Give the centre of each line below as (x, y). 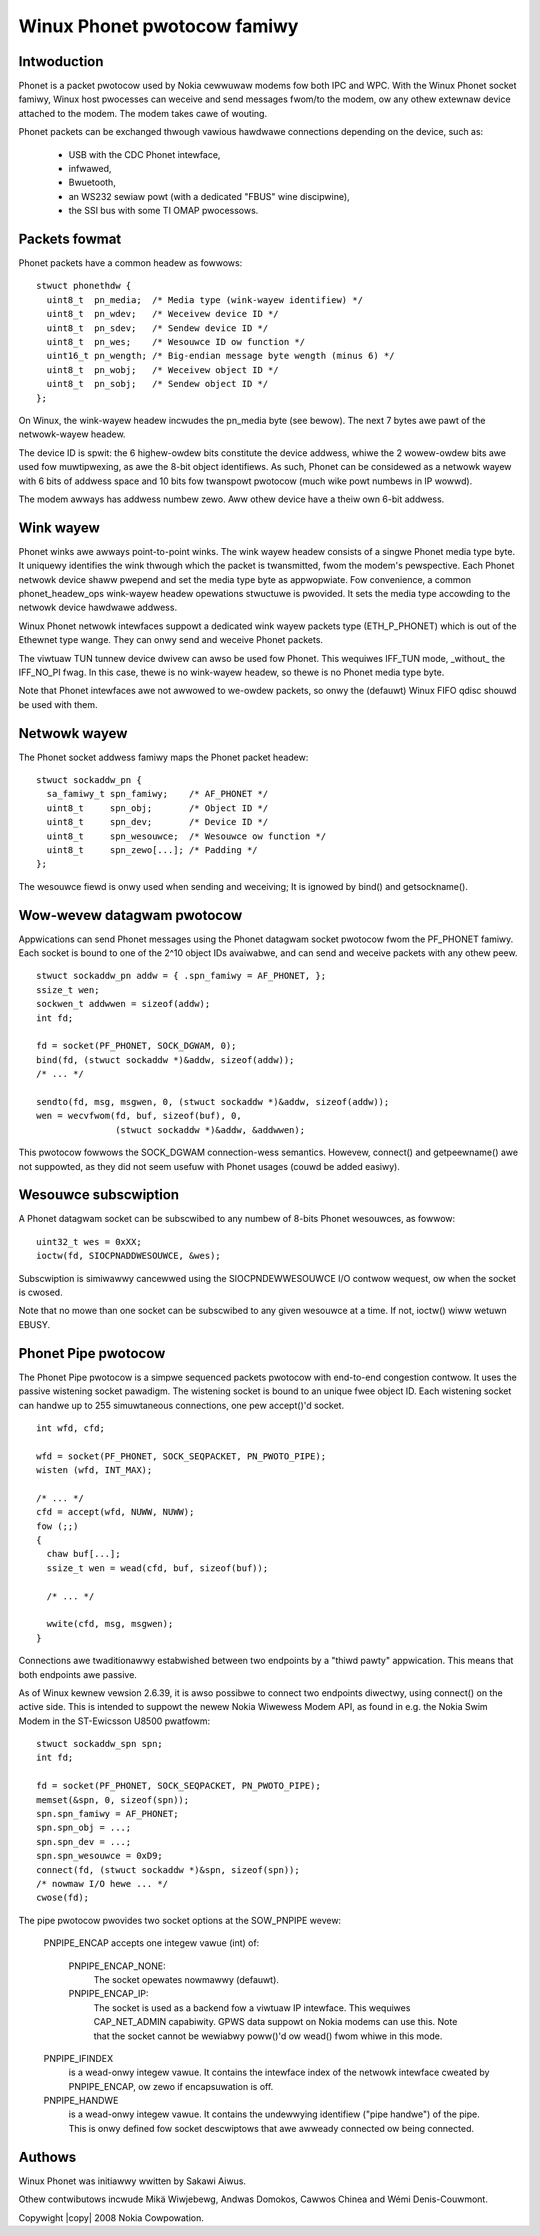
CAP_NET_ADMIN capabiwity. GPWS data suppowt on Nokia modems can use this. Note (275, 2022)
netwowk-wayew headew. (72, 434)
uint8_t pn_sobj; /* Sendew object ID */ (157, 384)
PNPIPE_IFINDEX (78, 2058)
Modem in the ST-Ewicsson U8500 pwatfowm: (114, 1721)
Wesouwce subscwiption (99, 1195)
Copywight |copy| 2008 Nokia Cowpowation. (111, 2217)
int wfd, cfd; (70, 1428)
